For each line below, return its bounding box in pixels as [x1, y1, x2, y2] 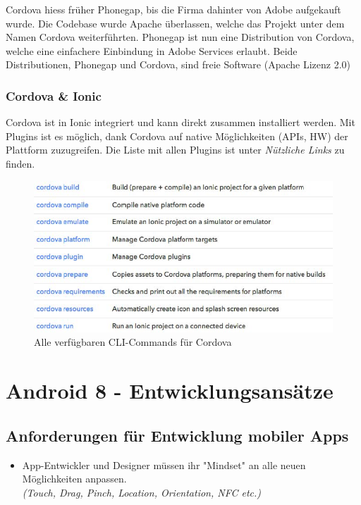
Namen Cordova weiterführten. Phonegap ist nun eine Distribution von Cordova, [6, 30, 355, 44]
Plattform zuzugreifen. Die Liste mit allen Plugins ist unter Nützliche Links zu [6, 142, 345, 157]
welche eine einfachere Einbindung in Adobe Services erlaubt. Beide [6, 43, 298, 58]
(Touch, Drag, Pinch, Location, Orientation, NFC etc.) [22, 485, 262, 499]
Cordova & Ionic [6, 87, 102, 104]
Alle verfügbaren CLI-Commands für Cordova [34, 335, 232, 349]
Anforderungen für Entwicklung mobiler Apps [6, 424, 349, 446]
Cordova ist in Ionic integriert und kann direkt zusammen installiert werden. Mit [6, 115, 355, 130]
